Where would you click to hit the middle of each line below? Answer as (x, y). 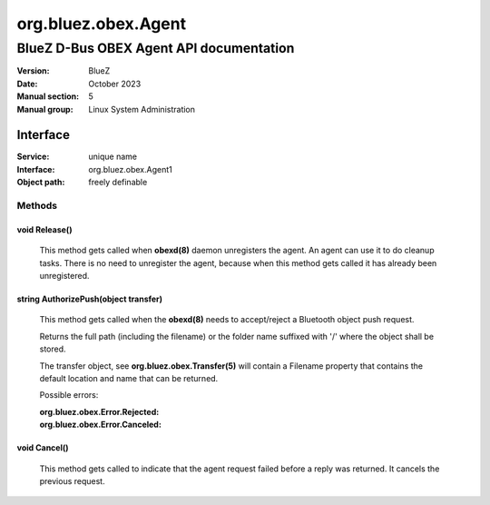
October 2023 (115, 84)
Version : (33, 71)
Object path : (41, 183)
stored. (53, 349)
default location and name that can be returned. (129, 378)
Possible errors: (69, 395)
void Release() (44, 229)
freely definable (118, 183)
